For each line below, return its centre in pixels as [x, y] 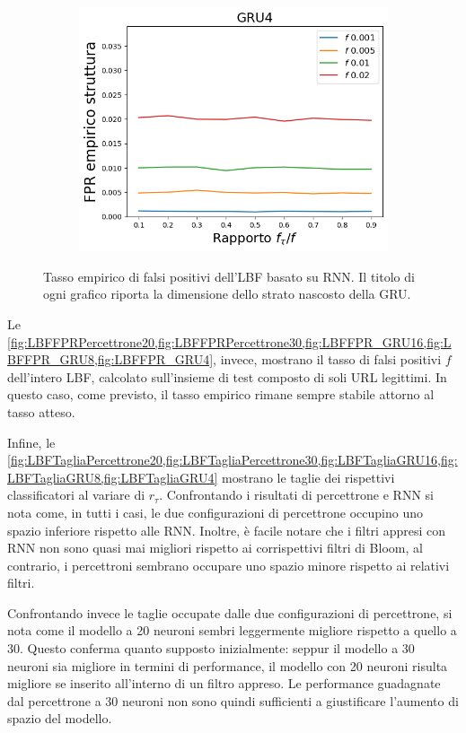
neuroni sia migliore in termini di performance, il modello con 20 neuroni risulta [228, 665]
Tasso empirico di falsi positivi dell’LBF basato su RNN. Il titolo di [229, 276]
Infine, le [31, 442]
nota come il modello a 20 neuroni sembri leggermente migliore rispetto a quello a [232, 630]
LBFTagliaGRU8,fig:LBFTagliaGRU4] [113, 477]
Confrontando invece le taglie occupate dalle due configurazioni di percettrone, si [230, 612]
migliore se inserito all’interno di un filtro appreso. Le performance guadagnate [224, 683]
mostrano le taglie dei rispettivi [308, 477]
